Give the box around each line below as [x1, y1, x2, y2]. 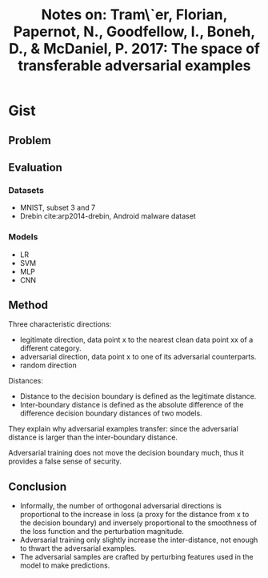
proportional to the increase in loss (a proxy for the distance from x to [19, 510, 250, 520]
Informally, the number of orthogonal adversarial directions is [19, 501, 222, 511]
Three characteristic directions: [8, 319, 112, 329]
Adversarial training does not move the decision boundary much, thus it [8, 448, 244, 458]
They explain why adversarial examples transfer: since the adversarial [8, 424, 238, 434]
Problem [8, 134, 52, 147]
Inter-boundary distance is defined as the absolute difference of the [19, 400, 244, 410]
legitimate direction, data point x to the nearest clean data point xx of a [19, 335, 254, 345]
